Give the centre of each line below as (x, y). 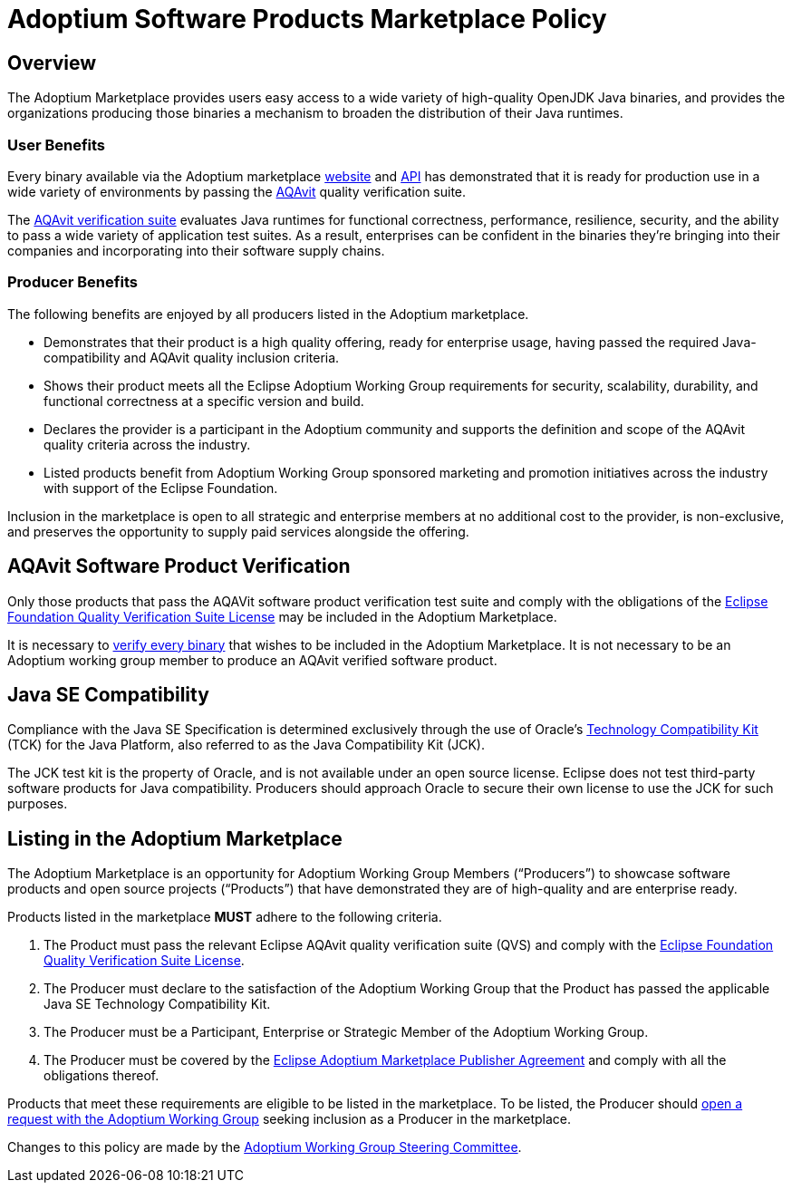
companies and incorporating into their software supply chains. (196, 250)
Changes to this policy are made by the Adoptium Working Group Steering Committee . (265, 1147)
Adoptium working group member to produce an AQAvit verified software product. (252, 660)
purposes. (38, 804)
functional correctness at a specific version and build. (204, 401)
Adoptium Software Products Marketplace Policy (307, 19)
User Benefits (57, 145)
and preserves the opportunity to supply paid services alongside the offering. (238, 531)
